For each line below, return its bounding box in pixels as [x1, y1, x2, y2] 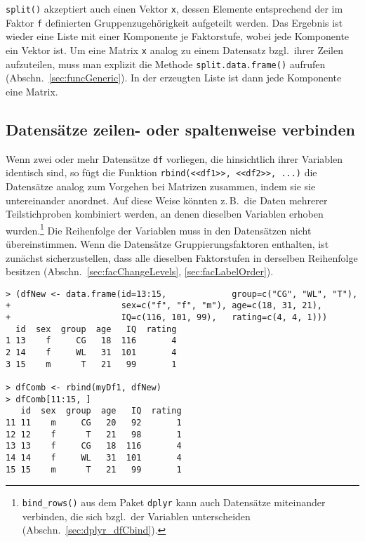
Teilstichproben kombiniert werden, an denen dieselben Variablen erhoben [6, 206, 324, 221]
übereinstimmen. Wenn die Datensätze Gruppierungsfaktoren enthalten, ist [6, 236, 329, 251]
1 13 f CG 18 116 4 [6, 336, 177, 346]
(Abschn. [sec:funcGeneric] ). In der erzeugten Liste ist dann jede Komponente [6, 70, 342, 85]
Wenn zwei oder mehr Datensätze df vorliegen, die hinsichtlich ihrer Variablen [6, 151, 343, 166]
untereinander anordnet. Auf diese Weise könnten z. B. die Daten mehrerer [6, 192, 328, 207]
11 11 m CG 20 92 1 [6, 417, 182, 428]
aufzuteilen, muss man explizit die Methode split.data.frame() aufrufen [6, 56, 326, 71]
